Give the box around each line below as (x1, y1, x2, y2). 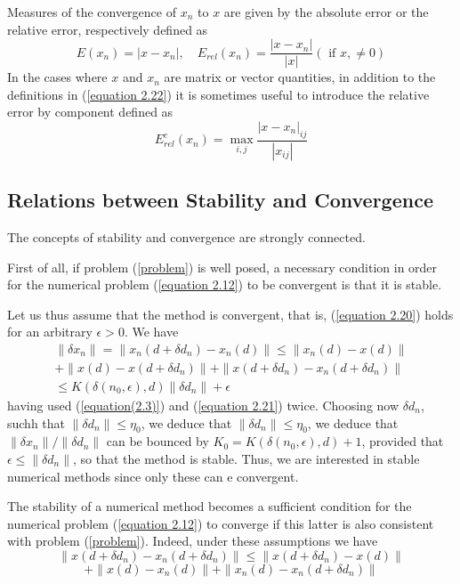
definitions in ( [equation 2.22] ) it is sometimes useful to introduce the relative (7, 85, 430, 103)
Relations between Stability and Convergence (7, 186, 433, 214)
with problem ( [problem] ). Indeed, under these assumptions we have (7, 531, 378, 550)
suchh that (7, 413, 66, 432)
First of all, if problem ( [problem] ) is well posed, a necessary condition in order (7, 257, 438, 276)
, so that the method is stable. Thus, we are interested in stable (73, 449, 420, 467)
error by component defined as (7, 102, 174, 121)
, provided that (361, 432, 444, 450)
